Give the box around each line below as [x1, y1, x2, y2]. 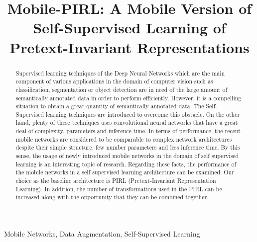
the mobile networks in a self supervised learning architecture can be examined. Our [15, 168, 234, 176]
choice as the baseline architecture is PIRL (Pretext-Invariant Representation [15, 176, 216, 185]
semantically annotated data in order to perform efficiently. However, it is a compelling [15, 93, 242, 102]
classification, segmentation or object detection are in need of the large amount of [15, 85, 228, 93]
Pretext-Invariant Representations [9, 37, 250, 57]
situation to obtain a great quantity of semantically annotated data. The [15, 102, 204, 110]
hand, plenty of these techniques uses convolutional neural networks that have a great [15, 118, 238, 127]
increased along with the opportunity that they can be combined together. [15, 193, 209, 201]
